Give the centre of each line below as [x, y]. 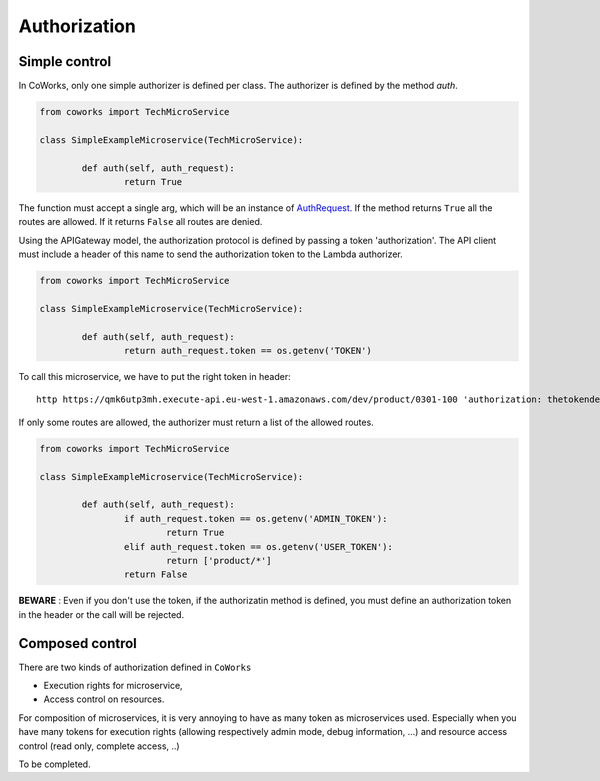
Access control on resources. [104, 699]
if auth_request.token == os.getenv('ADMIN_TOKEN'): [255, 518]
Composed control [77, 643]
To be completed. [54, 764]
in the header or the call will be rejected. [101, 614]
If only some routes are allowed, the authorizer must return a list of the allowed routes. [196, 422]
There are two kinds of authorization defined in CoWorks [135, 667]
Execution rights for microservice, [113, 686]
